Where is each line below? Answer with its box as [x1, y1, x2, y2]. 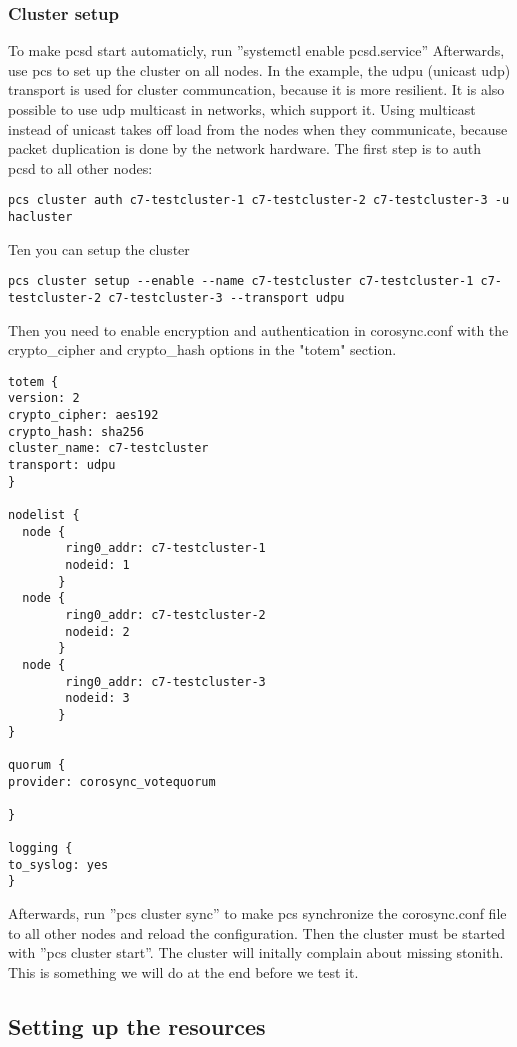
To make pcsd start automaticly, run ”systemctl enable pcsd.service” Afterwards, [8, 40, 505, 61]
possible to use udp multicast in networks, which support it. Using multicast [8, 99, 476, 119]
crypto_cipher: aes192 [8, 408, 159, 423]
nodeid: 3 [65, 691, 130, 706]
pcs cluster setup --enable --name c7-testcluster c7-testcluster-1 [8, 274, 474, 289]
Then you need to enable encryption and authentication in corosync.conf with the [8, 319, 509, 340]
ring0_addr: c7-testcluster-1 [65, 541, 266, 556]
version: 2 [8, 391, 80, 406]
